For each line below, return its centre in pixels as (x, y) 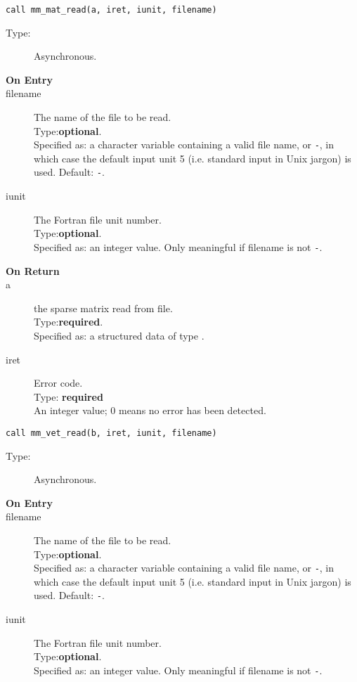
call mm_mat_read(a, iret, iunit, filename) (111, 10)
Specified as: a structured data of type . (119, 335)
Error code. (58, 383)
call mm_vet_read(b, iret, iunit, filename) (111, 433)
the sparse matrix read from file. (103, 308)
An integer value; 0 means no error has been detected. (150, 410)
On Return (33, 270)
